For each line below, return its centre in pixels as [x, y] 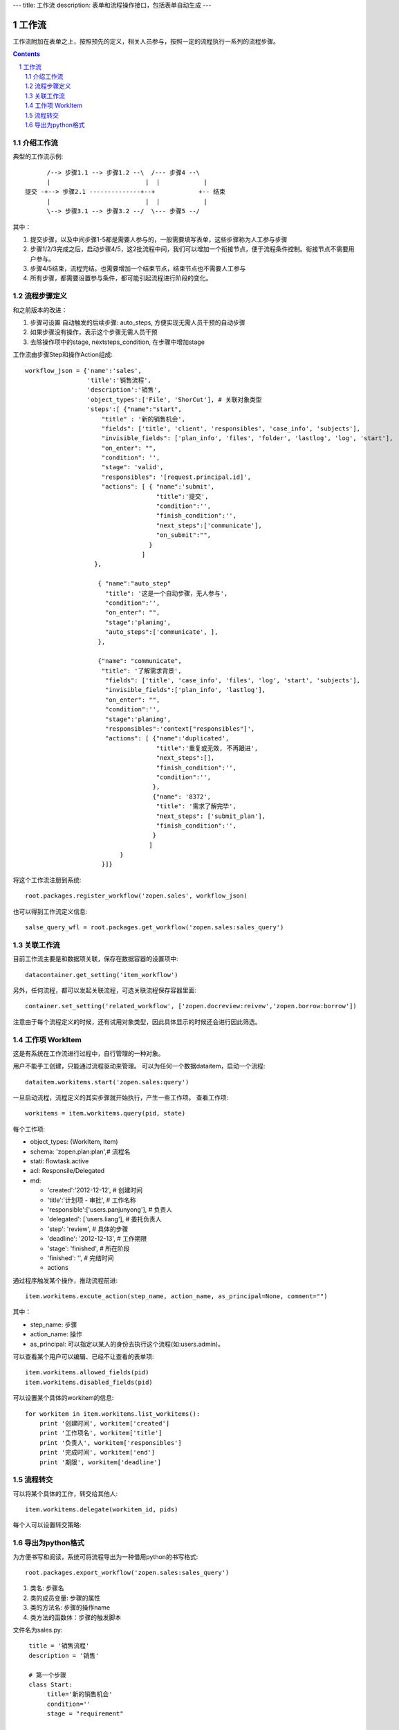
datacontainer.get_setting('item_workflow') [102, 975]
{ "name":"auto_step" [134, 584]
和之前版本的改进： [40, 310]
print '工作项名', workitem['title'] [101, 1433]
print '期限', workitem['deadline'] [100, 1462]
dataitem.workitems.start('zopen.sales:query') [107, 1082]
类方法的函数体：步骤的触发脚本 [75, 1617]
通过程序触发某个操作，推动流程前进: [65, 1280]
